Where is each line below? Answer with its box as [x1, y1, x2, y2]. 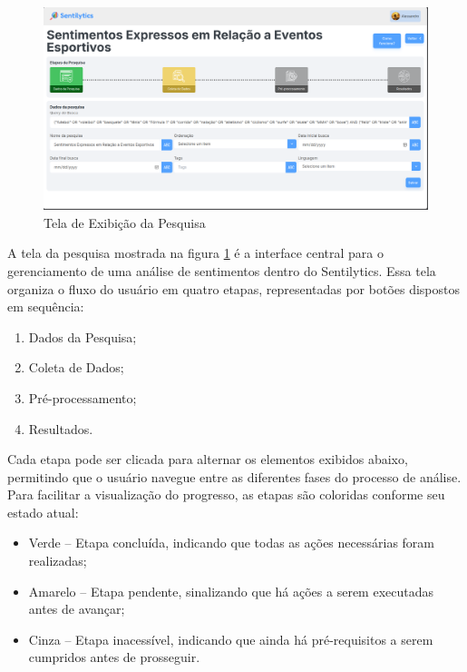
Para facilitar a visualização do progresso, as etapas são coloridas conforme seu [7, 485, 445, 504]
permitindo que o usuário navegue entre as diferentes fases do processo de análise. [7, 467, 462, 486]
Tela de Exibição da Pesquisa [44, 212, 206, 232]
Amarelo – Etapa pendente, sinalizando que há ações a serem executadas [28, 581, 434, 600]
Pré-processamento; [28, 388, 137, 407]
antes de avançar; [28, 599, 125, 618]
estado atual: [7, 502, 79, 521]
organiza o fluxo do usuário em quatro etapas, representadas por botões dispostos [7, 279, 461, 298]
